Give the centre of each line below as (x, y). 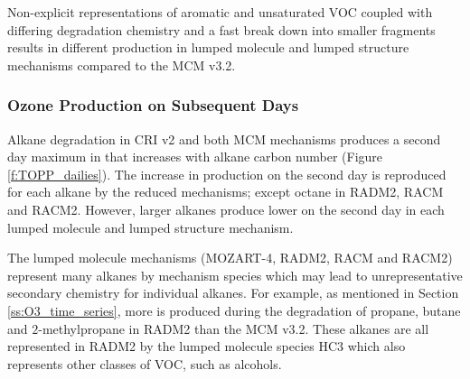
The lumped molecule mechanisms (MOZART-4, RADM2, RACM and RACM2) (230, 258)
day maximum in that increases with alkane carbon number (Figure (195, 157)
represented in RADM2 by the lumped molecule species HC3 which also (207, 346)
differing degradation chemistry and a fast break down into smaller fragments (221, 29)
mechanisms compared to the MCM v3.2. (122, 65)
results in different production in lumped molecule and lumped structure (208, 47)
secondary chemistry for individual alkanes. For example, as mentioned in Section (233, 293)
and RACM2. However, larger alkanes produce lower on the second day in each (226, 209)
